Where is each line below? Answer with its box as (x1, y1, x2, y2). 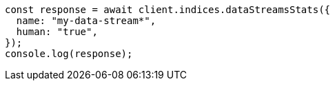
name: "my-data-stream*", (16, 15, 156, 26)
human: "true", (16, 26, 98, 37)
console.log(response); (5, 48, 133, 59)
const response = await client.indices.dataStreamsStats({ (5, 4, 331, 15)
